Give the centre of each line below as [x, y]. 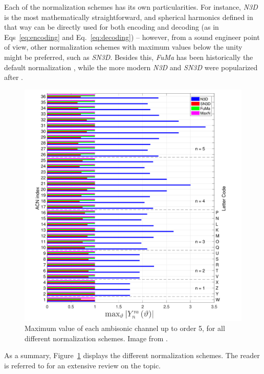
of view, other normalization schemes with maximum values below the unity [123, 47]
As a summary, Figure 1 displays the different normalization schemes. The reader [132, 355]
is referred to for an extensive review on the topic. [83, 365]
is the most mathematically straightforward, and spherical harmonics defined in [129, 17]
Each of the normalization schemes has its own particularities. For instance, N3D [131, 7]
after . [14, 77]
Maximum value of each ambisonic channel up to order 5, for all [125, 328]
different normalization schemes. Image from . [96, 338]
